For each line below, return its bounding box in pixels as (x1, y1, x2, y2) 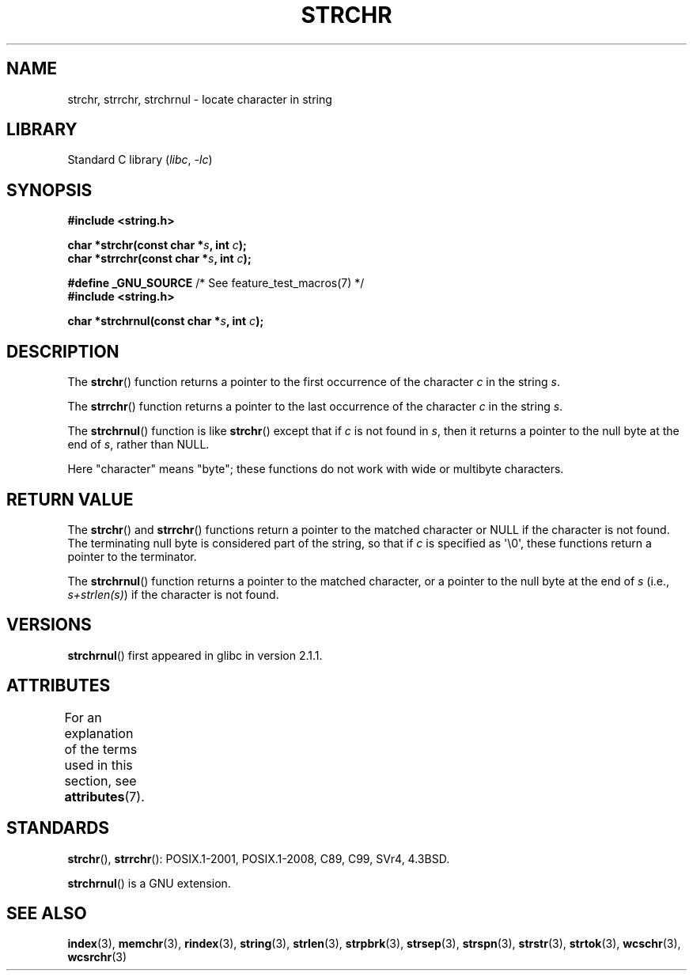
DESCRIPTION (6, 341, 119, 362)
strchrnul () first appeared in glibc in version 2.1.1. (67, 648, 323, 662)
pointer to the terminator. (67, 549, 197, 563)
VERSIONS (6, 615, 92, 635)
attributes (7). (64, 788, 145, 805)
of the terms (64, 740, 138, 757)
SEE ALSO (6, 903, 87, 923)
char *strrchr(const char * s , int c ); (67, 252, 252, 266)
